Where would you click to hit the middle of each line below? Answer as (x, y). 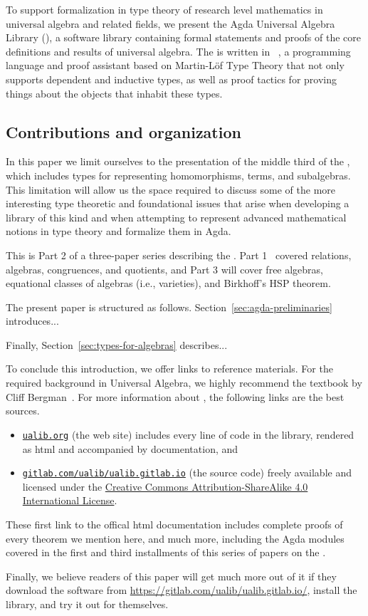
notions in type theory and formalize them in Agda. (119, 231)
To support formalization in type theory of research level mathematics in (164, 9)
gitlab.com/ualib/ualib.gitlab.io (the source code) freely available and (187, 473)
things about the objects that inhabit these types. (114, 93)
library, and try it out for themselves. (87, 604)
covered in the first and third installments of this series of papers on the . (166, 552)
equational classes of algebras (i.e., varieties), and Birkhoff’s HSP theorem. (168, 283)
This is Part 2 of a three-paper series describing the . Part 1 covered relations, (179, 255)
